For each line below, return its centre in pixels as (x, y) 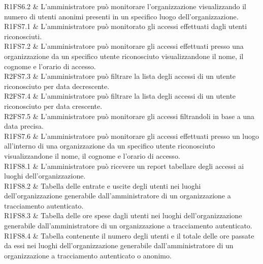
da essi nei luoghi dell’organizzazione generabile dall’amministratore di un (119, 245)
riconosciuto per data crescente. (53, 106)
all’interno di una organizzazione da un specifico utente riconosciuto (110, 146)
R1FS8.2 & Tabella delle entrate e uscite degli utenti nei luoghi (103, 185)
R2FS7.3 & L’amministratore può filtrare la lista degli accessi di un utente (120, 76)
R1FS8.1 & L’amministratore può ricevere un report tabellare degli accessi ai (124, 166)
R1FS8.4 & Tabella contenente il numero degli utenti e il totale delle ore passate (129, 235)
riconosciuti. (23, 36)
